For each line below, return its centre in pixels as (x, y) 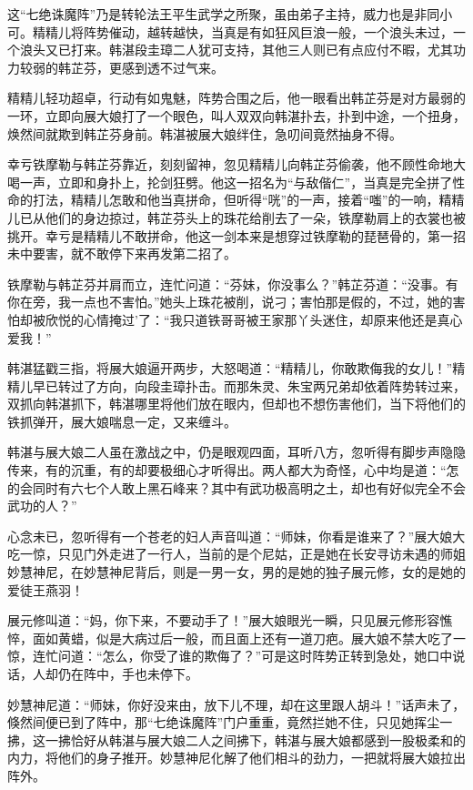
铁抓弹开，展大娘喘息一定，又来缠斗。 (122, 421)
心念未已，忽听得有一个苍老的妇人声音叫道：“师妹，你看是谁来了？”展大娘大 (236, 536)
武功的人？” (42, 506)
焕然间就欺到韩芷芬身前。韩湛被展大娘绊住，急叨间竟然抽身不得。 (205, 133)
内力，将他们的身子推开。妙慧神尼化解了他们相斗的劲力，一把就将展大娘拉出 (236, 758)
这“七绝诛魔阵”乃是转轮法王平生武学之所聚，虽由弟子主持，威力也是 (211, 14)
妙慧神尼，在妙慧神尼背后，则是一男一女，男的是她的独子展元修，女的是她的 (236, 572)
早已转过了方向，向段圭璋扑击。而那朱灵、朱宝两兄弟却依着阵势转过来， (249, 385)
